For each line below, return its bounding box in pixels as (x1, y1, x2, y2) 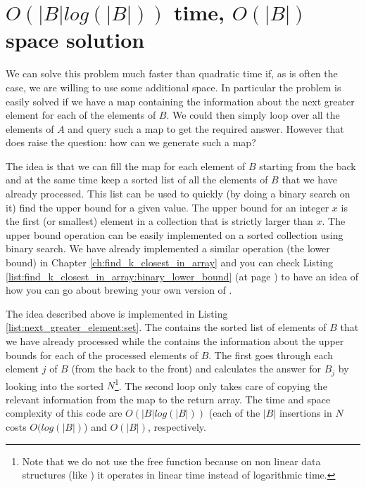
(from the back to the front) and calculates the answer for (71, 361, 321, 376)
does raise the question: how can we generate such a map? (6, 135, 256, 150)
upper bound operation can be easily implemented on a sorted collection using (6, 227, 343, 242)
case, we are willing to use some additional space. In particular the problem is (6, 79, 341, 94)
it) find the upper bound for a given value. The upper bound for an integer (6, 200, 329, 214)
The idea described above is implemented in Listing (6, 306, 228, 320)
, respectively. (147, 420, 206, 434)
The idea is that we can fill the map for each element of (6, 158, 246, 173)
